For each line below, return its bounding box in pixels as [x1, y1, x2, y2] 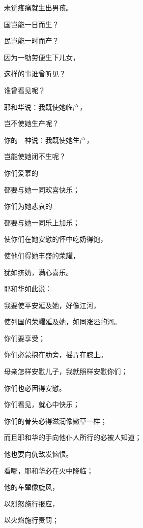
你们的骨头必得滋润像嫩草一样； [4, 415, 107, 426]
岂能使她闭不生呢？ [4, 151, 66, 161]
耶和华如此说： [4, 283, 52, 294]
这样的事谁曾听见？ [4, 68, 66, 79]
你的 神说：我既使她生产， [4, 134, 93, 145]
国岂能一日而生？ [4, 19, 59, 29]
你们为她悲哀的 [4, 201, 52, 211]
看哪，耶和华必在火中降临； [4, 465, 93, 475]
